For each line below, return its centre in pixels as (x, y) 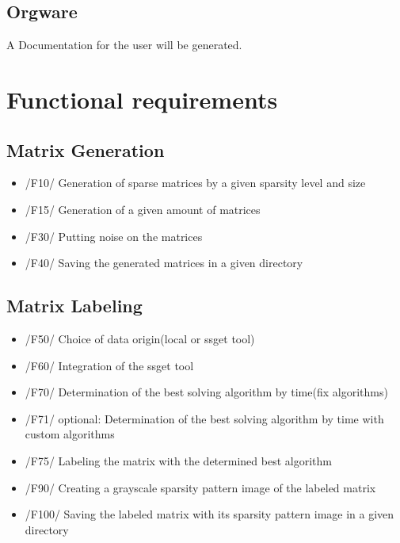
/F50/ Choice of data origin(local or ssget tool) (140, 338)
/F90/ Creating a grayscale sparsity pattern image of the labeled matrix (200, 487)
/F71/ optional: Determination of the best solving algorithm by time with (204, 418)
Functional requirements (142, 99)
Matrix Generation (86, 149)
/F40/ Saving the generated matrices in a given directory (164, 263)
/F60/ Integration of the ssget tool (109, 365)
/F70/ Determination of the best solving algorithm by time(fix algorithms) (206, 392)
